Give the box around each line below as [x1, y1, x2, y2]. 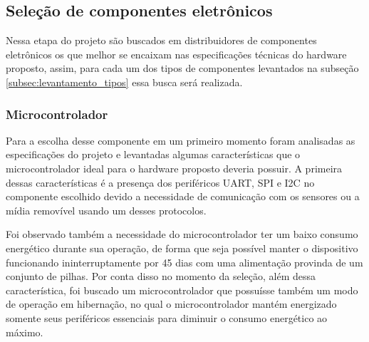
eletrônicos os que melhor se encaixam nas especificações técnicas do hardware [6, 46, 347, 61]
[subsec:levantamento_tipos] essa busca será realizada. [6, 74, 243, 89]
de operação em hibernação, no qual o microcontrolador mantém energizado [6, 296, 337, 311]
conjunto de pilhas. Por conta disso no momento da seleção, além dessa [6, 269, 316, 284]
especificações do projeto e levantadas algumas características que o [6, 147, 301, 162]
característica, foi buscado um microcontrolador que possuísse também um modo [6, 282, 358, 297]
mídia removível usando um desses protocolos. [6, 202, 207, 217]
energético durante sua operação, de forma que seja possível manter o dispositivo [6, 240, 358, 255]
